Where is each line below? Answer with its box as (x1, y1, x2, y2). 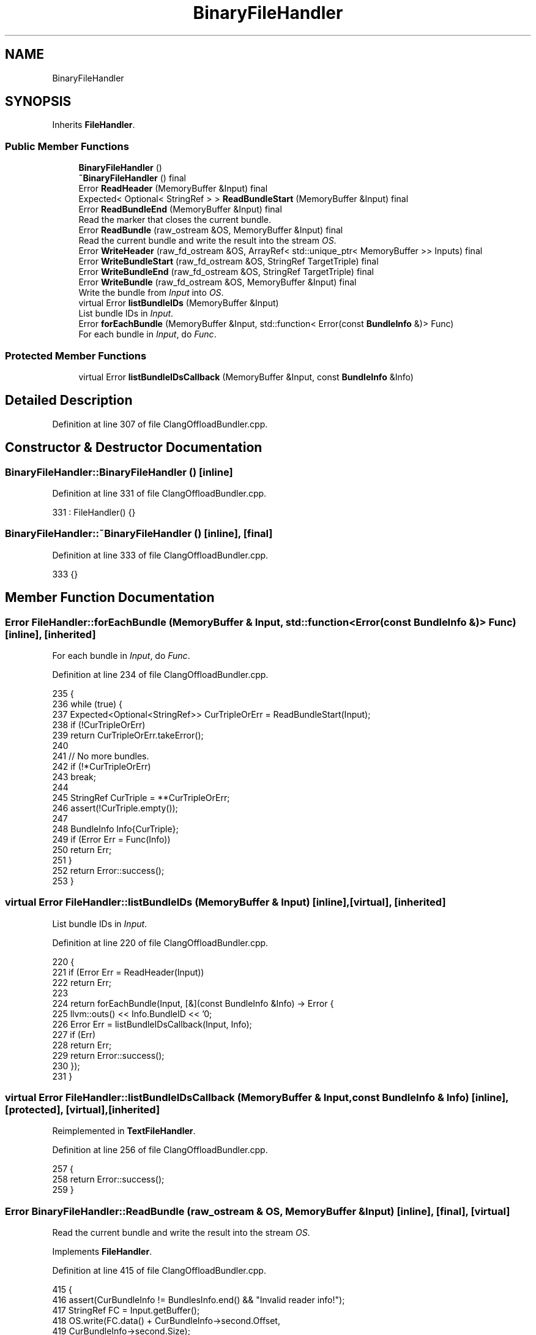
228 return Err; (52, 1039, 112, 1050)
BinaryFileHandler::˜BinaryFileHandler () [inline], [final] (5, 527, 273, 540)
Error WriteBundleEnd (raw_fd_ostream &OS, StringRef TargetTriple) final (78, 266, 374, 277)
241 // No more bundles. (52, 750, 149, 761)
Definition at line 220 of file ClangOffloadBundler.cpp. (52, 937, 269, 948)
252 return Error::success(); (52, 865, 165, 876)
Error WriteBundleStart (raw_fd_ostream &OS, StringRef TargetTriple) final (78, 256, 379, 267)
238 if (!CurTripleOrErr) (52, 719, 146, 730)
